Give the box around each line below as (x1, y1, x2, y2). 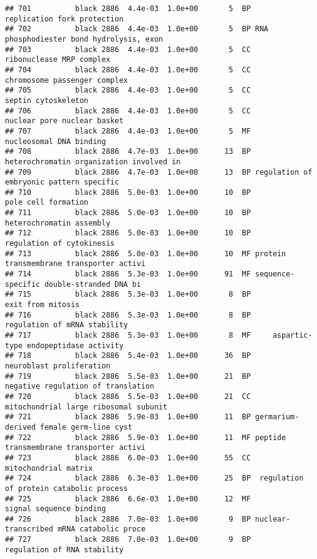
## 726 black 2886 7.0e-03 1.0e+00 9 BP (5, 514, 251, 523)
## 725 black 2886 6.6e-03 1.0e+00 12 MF (5, 494, 251, 503)
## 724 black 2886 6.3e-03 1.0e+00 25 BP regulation (5, 474, 304, 483)
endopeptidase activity (26, 341, 124, 350)
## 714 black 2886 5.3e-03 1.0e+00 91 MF (5, 270, 251, 279)
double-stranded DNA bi (44, 279, 141, 289)
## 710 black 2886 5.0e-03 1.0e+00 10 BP (5, 188, 251, 197)
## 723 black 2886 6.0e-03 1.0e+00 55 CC (5, 453, 251, 462)
